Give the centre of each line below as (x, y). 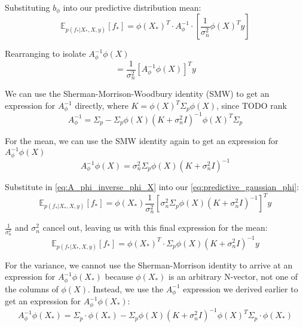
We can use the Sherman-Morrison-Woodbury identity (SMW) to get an (137, 94)
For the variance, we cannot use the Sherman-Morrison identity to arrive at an (149, 265)
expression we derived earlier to (241, 288)
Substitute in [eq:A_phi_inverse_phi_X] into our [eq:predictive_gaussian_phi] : (152, 187)
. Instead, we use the (126, 288)
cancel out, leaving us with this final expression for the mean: (155, 227)
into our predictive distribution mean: (132, 7)
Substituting (27, 7)
